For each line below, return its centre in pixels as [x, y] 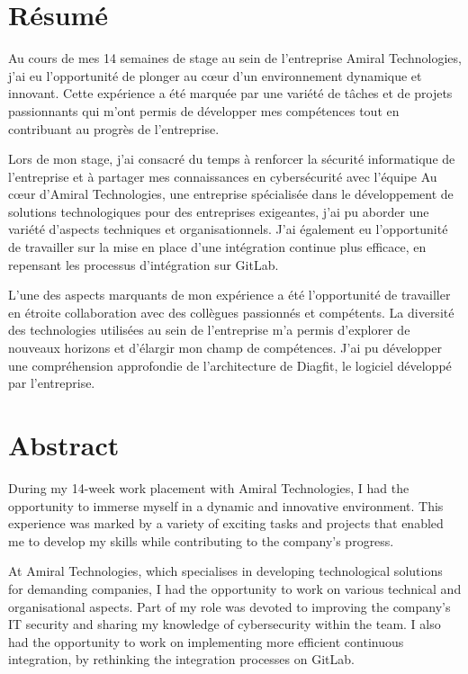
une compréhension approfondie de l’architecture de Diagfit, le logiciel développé [230, 365]
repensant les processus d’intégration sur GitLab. [144, 264]
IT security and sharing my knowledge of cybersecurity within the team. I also [225, 624]
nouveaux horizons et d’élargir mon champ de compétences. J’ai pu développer [225, 348]
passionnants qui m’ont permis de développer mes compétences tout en [204, 110]
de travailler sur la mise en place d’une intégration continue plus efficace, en [217, 247]
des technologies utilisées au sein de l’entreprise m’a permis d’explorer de [209, 330]
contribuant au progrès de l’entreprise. [114, 128]
